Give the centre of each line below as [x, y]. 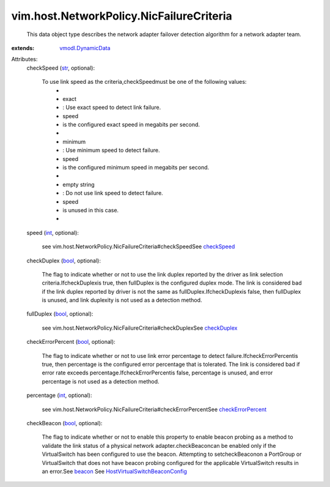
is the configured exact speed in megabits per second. [131, 125]
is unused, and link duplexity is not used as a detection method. [122, 300]
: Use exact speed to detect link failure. [112, 108]
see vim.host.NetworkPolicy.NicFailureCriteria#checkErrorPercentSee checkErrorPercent [154, 409]
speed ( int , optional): [53, 232]
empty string [79, 184]
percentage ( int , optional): [59, 395]
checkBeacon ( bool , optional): [64, 423]
